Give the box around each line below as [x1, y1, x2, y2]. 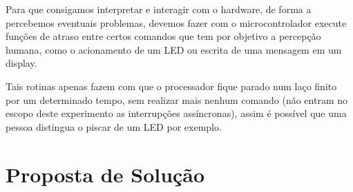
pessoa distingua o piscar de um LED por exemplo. [6, 119, 222, 134]
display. [6, 56, 37, 70]
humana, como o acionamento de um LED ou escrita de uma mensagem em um [6, 42, 342, 56]
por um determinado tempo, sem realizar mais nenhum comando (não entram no [6, 92, 347, 107]
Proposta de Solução [6, 160, 205, 188]
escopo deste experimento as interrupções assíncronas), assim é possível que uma [6, 106, 347, 120]
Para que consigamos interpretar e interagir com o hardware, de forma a [6, 2, 312, 16]
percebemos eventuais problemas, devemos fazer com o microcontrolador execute [6, 15, 347, 30]
